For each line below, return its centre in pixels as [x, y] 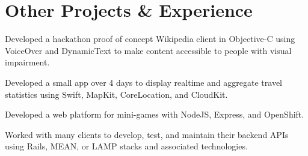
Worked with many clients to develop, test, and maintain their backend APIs [147, 134]
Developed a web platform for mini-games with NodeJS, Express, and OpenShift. [155, 114]
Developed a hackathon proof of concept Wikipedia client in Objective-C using [150, 39]
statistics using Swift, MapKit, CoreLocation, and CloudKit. [116, 94]
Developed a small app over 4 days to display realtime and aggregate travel [143, 82]
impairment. [27, 62]
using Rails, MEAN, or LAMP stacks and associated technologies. [126, 146]
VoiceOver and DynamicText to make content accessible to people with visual [148, 50]
